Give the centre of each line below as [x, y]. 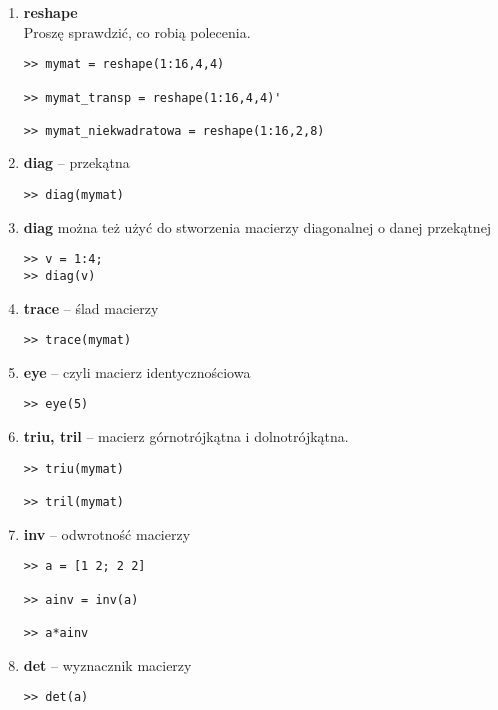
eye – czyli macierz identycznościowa [137, 371]
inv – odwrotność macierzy [107, 533]
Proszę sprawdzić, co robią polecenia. [137, 31]
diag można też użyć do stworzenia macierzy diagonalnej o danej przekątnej [257, 226]
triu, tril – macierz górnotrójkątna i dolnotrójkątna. [186, 436]
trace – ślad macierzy [91, 307]
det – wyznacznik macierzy [107, 664]
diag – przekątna [76, 162]
